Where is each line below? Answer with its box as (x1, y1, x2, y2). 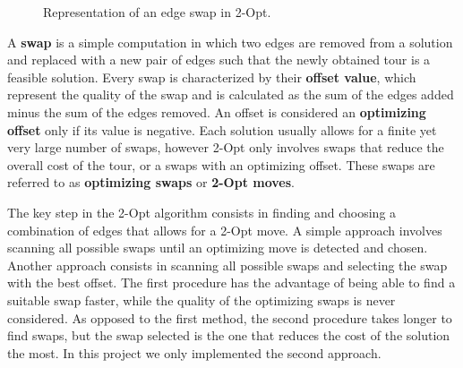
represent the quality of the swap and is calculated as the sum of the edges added (7, 85, 454, 104)
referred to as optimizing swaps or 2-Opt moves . (7, 173, 295, 192)
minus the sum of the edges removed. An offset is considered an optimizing (7, 102, 426, 121)
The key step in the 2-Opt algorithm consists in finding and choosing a (7, 202, 397, 221)
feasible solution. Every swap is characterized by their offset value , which (7, 67, 416, 86)
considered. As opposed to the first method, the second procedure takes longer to (7, 308, 452, 327)
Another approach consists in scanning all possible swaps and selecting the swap (7, 255, 448, 274)
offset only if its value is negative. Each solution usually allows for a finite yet (7, 120, 437, 139)
